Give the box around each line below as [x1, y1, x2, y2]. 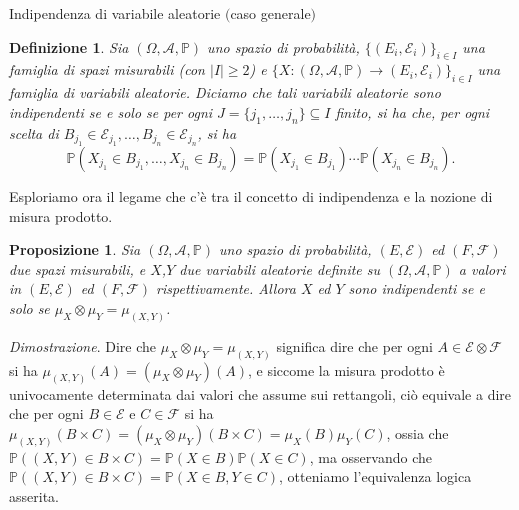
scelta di [9, 122, 59, 143]
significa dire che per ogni [276, 335, 433, 356]
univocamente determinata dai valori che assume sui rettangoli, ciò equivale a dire [9, 383, 512, 404]
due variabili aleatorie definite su [179, 258, 381, 279]
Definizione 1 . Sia [9, 36, 129, 57]
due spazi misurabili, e [9, 258, 146, 279]
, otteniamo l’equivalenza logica [279, 466, 472, 487]
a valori [458, 258, 506, 279]
